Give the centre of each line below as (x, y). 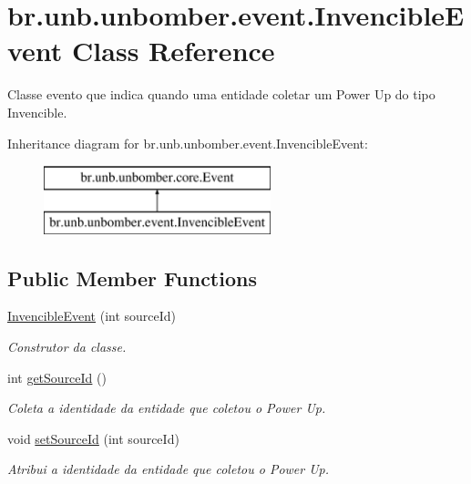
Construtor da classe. (67, 347)
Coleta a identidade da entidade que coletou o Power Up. (167, 408)
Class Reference (174, 51)
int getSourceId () (57, 377)
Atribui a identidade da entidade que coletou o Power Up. (169, 469)
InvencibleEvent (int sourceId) (92, 316)
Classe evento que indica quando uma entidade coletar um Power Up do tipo (221, 94)
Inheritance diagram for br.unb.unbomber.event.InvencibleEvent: (188, 143)
